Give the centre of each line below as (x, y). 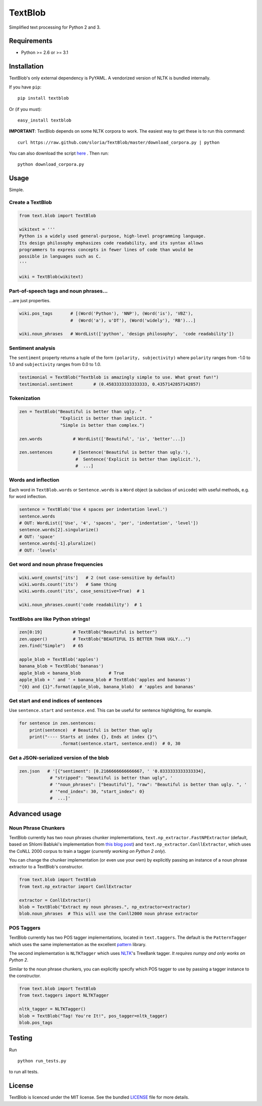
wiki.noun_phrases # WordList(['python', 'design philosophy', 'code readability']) (127, 334)
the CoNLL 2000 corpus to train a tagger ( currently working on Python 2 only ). (88, 851)
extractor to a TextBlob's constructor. (46, 867)
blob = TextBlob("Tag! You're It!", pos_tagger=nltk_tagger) (93, 1016)
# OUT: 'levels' (39, 550)
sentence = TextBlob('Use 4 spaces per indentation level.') (93, 510)
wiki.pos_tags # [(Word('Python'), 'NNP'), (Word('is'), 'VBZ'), (106, 314)
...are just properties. (30, 301)
